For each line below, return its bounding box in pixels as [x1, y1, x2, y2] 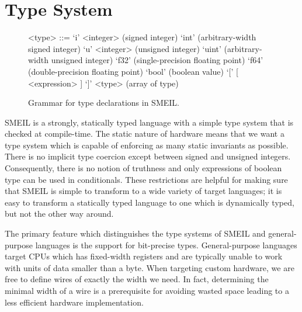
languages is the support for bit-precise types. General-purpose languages [35, 238, 297, 251]
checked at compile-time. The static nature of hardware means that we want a [5, 127, 284, 140]
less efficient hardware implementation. [5, 296, 144, 308]
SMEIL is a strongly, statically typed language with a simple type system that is [5, 116, 294, 128]
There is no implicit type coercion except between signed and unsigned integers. [5, 150, 291, 162]
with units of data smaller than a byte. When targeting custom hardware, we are [5, 261, 294, 273]
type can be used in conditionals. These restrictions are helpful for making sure [5, 173, 288, 185]
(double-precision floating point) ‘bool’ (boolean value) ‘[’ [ [28, 65, 238, 77]
